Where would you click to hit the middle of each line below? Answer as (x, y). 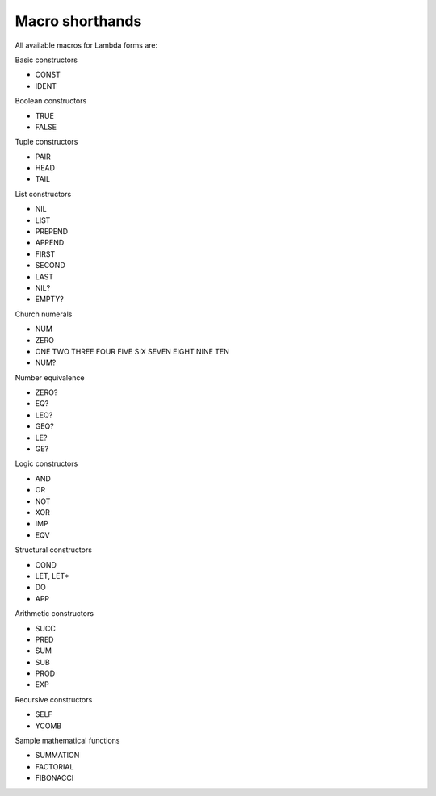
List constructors (43, 194)
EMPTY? (49, 300)
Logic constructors (46, 463)
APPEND (50, 243)
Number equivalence (50, 377)
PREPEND (52, 232)
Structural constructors (54, 550)
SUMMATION (57, 756)
